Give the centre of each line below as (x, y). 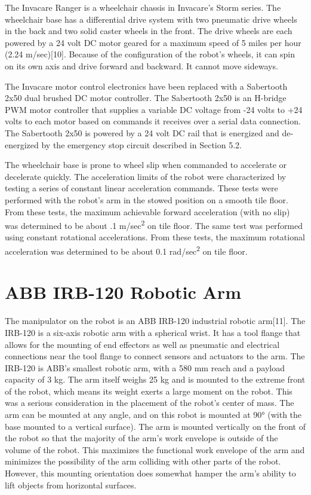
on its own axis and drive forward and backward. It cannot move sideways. (141, 65)
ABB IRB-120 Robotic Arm (123, 292)
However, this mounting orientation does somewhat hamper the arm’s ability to (150, 473)
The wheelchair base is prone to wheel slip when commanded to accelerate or (146, 165)
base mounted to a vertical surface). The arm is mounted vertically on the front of (155, 426)
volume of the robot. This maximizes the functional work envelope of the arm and (155, 449)
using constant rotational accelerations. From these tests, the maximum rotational (155, 237)
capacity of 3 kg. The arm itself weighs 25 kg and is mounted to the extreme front (155, 379)
